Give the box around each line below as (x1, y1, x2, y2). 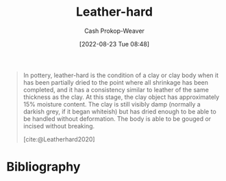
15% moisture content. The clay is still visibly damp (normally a (23, 100, 201, 108)
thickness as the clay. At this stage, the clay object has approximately (23, 93, 220, 101)
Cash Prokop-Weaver (84, 27, 145, 35)
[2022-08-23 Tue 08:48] (79, 40, 150, 48)
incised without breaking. (23, 122, 95, 130)
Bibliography (6, 159, 81, 175)
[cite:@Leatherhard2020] (23, 135, 95, 143)
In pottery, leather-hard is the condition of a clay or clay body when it (23, 71, 219, 79)
